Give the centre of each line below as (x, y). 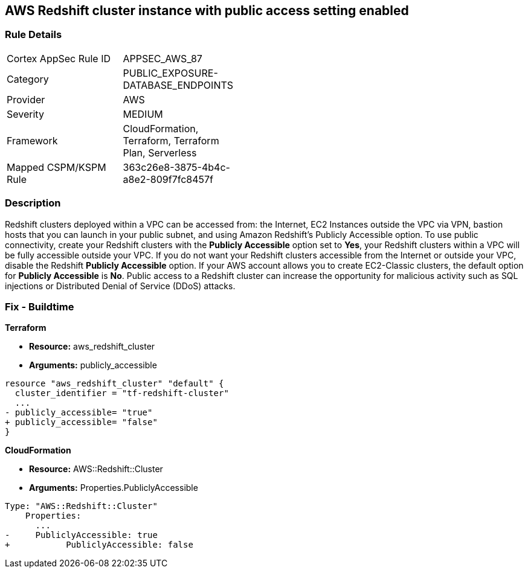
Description (33, 203)
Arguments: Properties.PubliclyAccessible (114, 488)
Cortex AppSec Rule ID (59, 58)
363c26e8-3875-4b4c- (176, 167)
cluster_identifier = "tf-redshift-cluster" (122, 393)
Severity (25, 114)
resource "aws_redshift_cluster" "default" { (114, 384)
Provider (26, 99)
